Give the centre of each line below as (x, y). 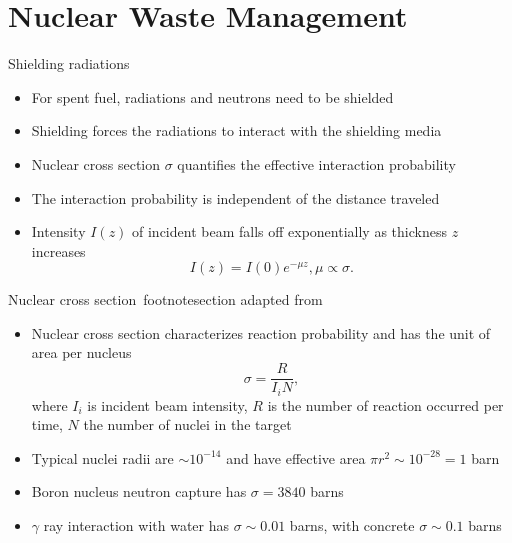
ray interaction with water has (136, 524)
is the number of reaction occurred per (385, 404)
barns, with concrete (352, 524)
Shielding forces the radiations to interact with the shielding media (236, 130)
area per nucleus (81, 352)
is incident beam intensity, (167, 404)
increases (58, 250)
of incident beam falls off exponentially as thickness (289, 231)
